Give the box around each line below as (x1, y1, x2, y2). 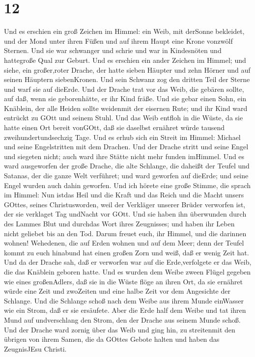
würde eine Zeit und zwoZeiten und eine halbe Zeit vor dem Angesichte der (4, 286, 230, 296)
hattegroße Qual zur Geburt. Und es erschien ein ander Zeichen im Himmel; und (4, 55, 246, 65)
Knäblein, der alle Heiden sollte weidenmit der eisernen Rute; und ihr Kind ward (4, 103, 248, 113)
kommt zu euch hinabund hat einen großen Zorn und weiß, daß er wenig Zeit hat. (4, 247, 249, 257)
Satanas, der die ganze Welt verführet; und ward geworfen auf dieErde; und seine (4, 170, 249, 181)
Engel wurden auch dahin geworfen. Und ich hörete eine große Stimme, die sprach (4, 180, 251, 190)
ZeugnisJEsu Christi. (4, 343, 67, 354)
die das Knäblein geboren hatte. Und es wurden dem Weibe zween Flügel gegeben (4, 266, 251, 276)
